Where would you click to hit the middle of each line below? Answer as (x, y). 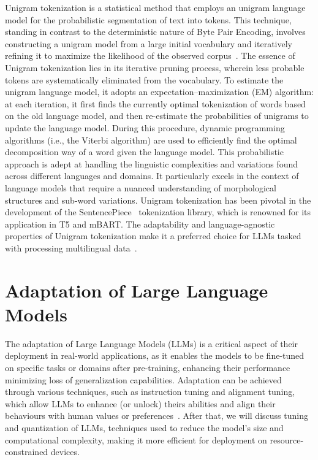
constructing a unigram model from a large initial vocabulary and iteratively (149, 43)
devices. (65, 452)
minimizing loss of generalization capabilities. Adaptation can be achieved (143, 379)
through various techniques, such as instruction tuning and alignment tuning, (150, 392)
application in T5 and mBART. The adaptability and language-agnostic (140, 224)
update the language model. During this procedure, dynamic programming (145, 127)
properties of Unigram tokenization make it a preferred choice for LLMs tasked (153, 236)
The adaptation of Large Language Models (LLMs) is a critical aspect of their (151, 343)
